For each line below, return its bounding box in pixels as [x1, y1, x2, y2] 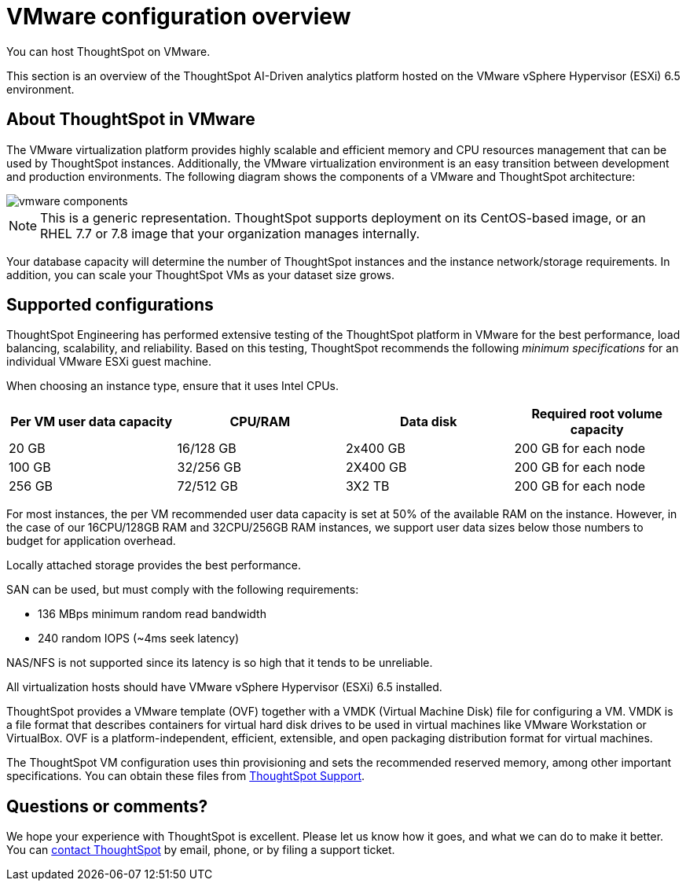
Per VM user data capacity [10, 414, 173, 430]
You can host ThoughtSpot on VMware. [6, 44, 211, 58]
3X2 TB [346, 478, 390, 495]
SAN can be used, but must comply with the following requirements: [6, 583, 359, 597]
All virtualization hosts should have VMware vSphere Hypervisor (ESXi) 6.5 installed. [6, 680, 442, 694]
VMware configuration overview [6, 3, 351, 30]
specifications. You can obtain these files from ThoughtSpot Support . [6, 769, 365, 783]
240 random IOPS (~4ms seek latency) [38, 631, 240, 646]
